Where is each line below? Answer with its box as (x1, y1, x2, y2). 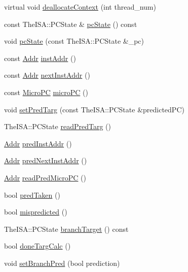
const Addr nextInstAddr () (4, 70, 90, 80)
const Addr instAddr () (4, 52, 76, 63)
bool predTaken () (4, 189, 60, 200)
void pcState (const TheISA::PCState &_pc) (4, 36, 144, 46)
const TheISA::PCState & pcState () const (4, 18, 137, 29)
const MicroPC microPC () (4, 86, 88, 97)
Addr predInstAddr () (4, 138, 72, 148)
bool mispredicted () (4, 206, 67, 217)
